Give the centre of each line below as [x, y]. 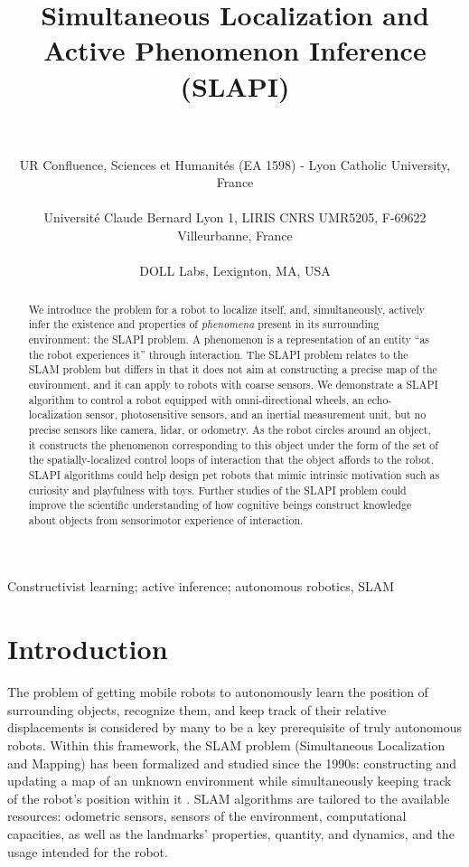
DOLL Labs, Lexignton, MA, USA [235, 271]
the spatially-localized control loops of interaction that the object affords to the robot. [231, 460]
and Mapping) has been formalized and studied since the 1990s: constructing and [232, 763]
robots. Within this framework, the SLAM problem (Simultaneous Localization [226, 744]
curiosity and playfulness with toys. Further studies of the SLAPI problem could [217, 490]
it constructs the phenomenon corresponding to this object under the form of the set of [233, 444]
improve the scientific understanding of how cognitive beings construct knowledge [220, 505]
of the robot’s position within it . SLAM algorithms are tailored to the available [229, 798]
